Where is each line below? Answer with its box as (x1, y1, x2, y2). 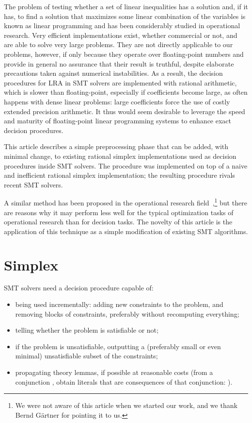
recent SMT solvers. (4, 179, 63, 189)
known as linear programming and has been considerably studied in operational (4, 20, 240, 31)
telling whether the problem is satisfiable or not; (15, 325, 158, 335)
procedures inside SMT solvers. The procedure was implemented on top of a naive (4, 160, 248, 170)
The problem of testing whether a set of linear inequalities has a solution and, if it (4, 1, 248, 11)
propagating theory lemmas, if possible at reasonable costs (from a (15, 367, 213, 377)
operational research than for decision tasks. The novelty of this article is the (4, 217, 233, 227)
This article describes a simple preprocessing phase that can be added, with (4, 141, 229, 152)
